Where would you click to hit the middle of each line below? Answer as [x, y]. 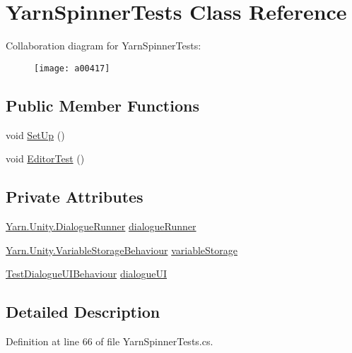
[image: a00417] [72, 68]
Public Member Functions [102, 105]
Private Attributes [75, 197]
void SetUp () [35, 134]
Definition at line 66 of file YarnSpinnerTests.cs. [110, 341]
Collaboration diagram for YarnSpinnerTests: [104, 46]
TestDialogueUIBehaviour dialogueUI [87, 274]
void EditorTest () [45, 158]
